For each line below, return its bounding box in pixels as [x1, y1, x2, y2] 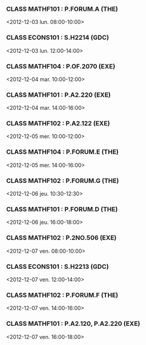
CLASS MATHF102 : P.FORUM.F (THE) [6, 290, 118, 299]
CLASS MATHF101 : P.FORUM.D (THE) [6, 205, 118, 213]
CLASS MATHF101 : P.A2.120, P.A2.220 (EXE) [6, 320, 141, 328]
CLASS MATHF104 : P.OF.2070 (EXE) [6, 62, 115, 70]
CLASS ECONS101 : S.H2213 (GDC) [6, 262, 109, 271]
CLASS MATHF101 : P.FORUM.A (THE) [6, 5, 118, 13]
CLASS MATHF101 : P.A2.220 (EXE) [6, 91, 111, 99]
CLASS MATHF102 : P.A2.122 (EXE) [6, 119, 110, 128]
